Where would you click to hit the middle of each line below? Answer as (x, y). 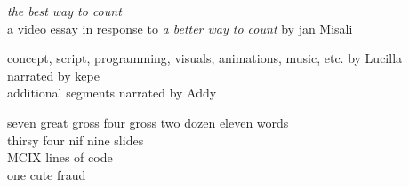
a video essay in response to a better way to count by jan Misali (180, 28)
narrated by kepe (53, 75)
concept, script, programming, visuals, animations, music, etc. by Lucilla (205, 58)
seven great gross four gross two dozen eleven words (148, 122)
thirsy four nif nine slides (76, 140)
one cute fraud (47, 174)
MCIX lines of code (60, 157)
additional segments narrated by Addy (112, 93)
